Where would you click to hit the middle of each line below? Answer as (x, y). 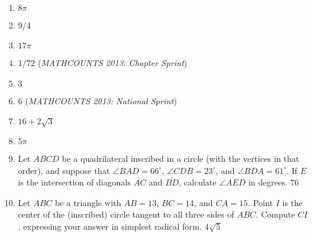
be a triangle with (88, 202)
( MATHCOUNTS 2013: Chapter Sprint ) (113, 62)
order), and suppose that (64, 170)
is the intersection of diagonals (74, 182)
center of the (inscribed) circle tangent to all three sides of (126, 214)
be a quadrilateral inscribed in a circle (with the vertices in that (181, 158)
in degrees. (268, 182)
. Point (260, 202)
